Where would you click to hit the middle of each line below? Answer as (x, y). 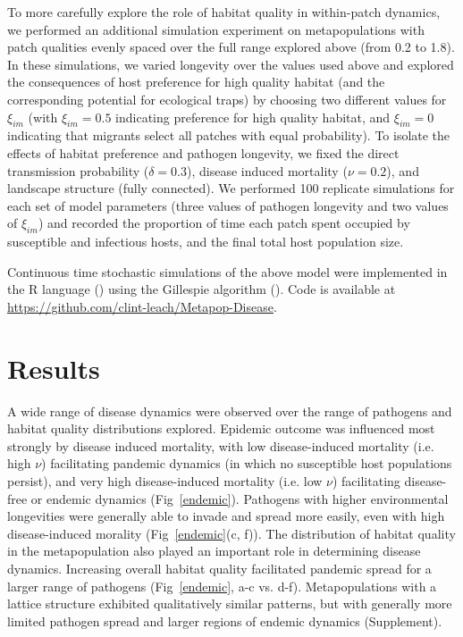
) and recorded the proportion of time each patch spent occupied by (224, 223)
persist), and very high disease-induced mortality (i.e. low (165, 481)
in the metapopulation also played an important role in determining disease (214, 551)
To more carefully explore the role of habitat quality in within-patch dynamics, (224, 12)
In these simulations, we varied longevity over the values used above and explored (231, 64)
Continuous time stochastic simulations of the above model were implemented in (227, 271)
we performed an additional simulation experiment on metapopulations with (216, 29)
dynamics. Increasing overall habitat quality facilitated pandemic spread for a (219, 568)
